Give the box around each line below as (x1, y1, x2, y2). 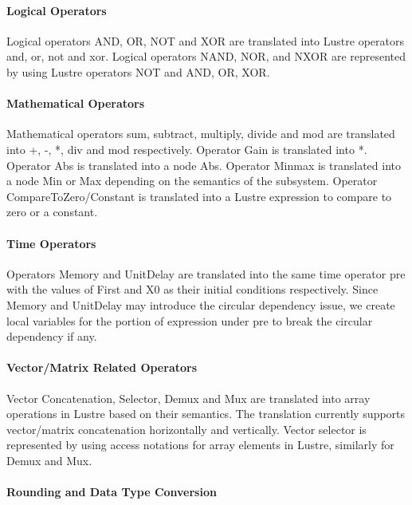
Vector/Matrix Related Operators (6, 359, 198, 376)
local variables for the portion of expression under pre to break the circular (6, 312, 373, 329)
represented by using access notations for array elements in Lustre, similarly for (6, 436, 394, 453)
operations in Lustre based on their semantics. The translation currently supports (6, 405, 406, 422)
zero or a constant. (6, 203, 98, 220)
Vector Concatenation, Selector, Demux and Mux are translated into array (6, 389, 371, 406)
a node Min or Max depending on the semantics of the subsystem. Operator (6, 172, 378, 189)
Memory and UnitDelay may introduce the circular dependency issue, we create (6, 296, 395, 313)
